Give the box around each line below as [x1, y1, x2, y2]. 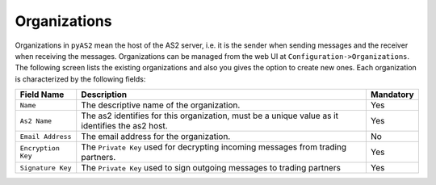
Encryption [19, 144, 61, 153]
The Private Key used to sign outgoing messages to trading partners [81, 162, 341, 174]
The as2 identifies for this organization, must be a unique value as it [81, 110, 339, 121]
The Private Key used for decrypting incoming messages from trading [81, 141, 347, 153]
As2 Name [19, 116, 52, 125]
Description [81, 89, 128, 100]
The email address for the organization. [81, 131, 231, 142]
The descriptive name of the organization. [81, 99, 241, 111]
